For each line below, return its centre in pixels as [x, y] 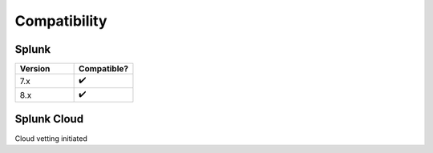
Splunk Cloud [49, 119]
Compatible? [103, 69]
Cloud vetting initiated [51, 138]
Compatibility [61, 21]
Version [35, 69]
